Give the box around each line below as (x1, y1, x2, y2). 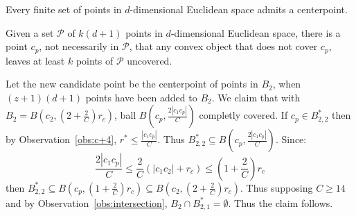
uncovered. (127, 53, 172, 67)
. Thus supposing (240, 180, 313, 194)
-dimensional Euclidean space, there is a (170, 25, 341, 40)
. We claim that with (211, 90, 301, 104)
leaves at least (6, 53, 65, 67)
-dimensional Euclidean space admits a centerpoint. (130, 2, 348, 16)
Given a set (6, 25, 54, 40)
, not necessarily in (39, 39, 119, 53)
